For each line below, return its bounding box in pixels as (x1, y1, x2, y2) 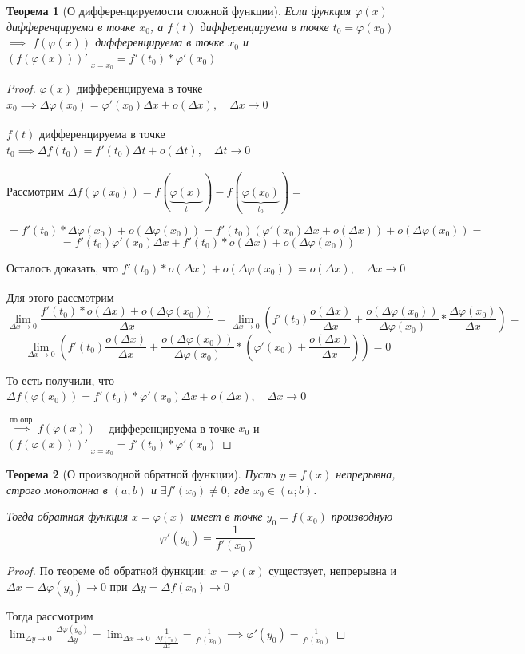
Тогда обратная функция (6, 508, 128, 525)
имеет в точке (190, 508, 263, 525)
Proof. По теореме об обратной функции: (6, 562, 207, 579)
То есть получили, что (6, 371, 114, 388)
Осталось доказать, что (6, 259, 118, 275)
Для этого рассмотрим (6, 289, 114, 306)
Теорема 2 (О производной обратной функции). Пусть (6, 466, 276, 482)
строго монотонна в (6, 481, 108, 497)
